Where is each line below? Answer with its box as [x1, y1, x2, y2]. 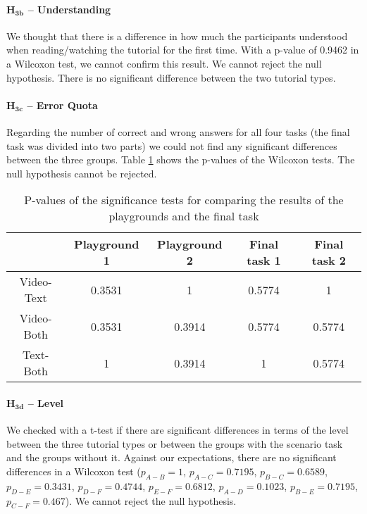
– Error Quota [27, 97, 98, 112]
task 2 [311, 252, 347, 269]
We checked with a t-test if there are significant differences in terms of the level [6, 422, 349, 437]
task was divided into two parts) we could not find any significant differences [6, 138, 337, 153]
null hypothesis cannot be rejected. [6, 165, 157, 180]
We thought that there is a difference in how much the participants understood [6, 28, 348, 43]
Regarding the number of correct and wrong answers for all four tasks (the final [6, 124, 350, 139]
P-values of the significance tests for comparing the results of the [24, 192, 344, 208]
